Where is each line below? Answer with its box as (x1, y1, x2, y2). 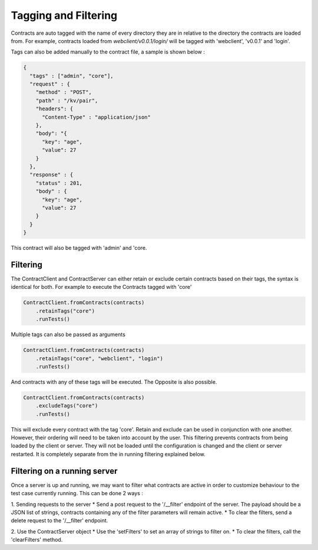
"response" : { (29, 172, 74, 178)
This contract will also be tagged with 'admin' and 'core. (11, 245, 147, 252)
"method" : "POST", (35, 89, 92, 95)
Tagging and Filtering (11, 9, 118, 22)
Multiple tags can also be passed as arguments (11, 331, 126, 338)
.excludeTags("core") (35, 403, 98, 409)
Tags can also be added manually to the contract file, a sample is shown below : (11, 48, 206, 55)
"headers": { (35, 106, 74, 112)
